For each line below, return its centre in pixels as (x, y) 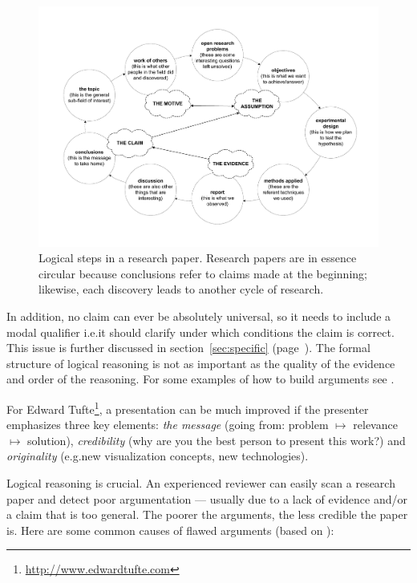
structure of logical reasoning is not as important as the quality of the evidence (201, 363)
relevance (375, 425)
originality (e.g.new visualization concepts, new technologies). (158, 456)
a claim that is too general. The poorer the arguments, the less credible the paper (207, 514)
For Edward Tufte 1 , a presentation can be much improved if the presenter (188, 408)
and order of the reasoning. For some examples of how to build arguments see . (200, 379)
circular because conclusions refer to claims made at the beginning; (203, 273)
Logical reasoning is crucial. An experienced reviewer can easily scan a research (201, 483)
